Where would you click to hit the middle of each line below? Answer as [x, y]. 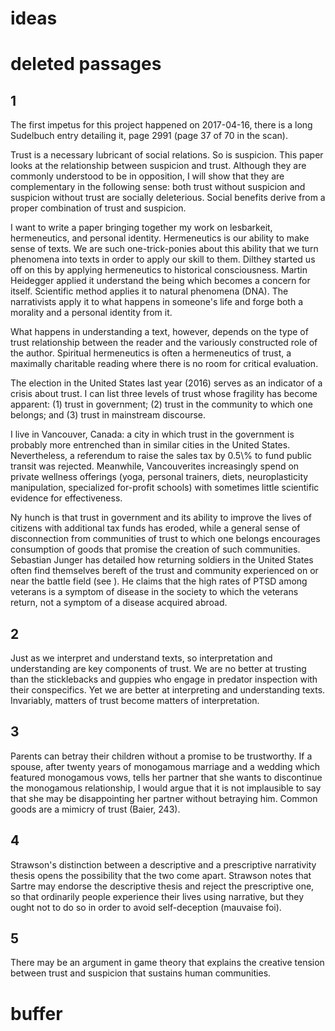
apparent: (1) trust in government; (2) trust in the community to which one [161, 404]
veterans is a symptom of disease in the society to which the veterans [154, 592]
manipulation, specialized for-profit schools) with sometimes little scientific [165, 488]
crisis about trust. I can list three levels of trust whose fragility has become [164, 394]
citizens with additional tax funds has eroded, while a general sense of [155, 528]
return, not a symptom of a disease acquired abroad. [119, 603]
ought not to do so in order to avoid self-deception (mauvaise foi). [146, 907]
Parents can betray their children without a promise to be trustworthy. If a [161, 756]
